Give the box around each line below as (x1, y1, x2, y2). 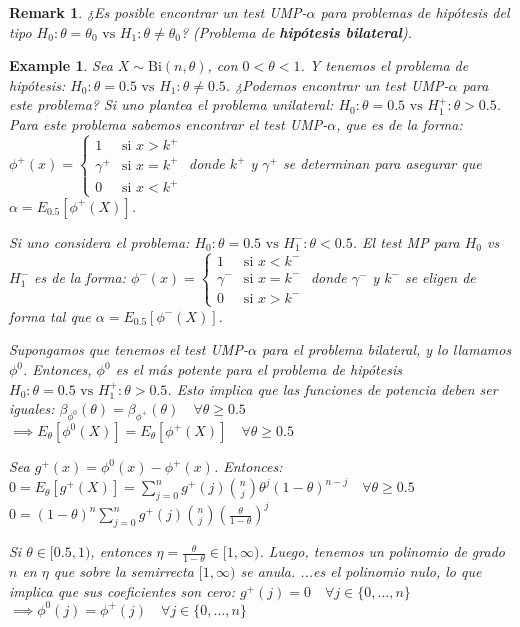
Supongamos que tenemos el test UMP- (9, 339, 248, 360)
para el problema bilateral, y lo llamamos (261, 339, 512, 360)
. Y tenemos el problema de (300, 55, 469, 76)
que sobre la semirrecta (53, 561, 194, 582)
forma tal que (9, 305, 91, 326)
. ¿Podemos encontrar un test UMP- (225, 74, 449, 95)
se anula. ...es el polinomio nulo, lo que (240, 561, 482, 582)
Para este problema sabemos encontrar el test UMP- (9, 113, 328, 134)
